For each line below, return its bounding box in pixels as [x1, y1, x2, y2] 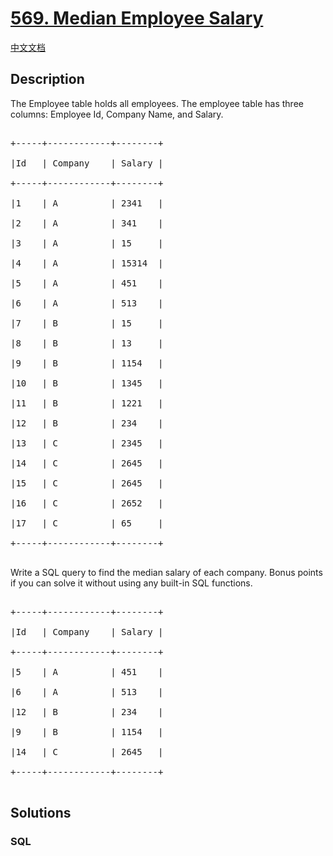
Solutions [10, 805, 72, 822]
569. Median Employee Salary [10, 7, 264, 30]
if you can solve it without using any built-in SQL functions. [10, 577, 253, 589]
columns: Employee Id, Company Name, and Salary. [10, 108, 224, 120]
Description [10, 71, 85, 88]
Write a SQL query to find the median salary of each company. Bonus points [10, 566, 323, 578]
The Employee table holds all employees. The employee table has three [10, 97, 304, 109]
